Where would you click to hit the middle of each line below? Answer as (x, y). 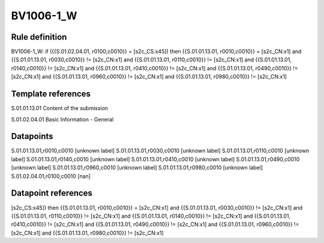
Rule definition (39, 37)
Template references (51, 94)
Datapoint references (52, 193)
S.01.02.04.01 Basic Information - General (62, 119)
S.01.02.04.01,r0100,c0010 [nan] (51, 176)
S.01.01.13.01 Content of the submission (59, 108)
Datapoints (32, 136)
